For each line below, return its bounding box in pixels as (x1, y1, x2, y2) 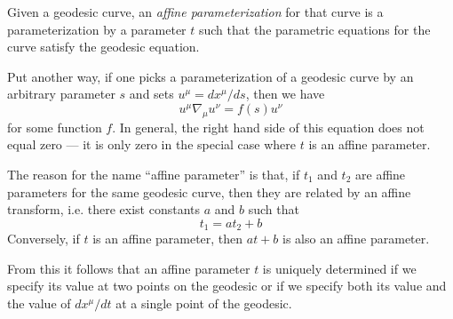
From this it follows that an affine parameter (7, 259, 250, 277)
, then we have (245, 84, 325, 103)
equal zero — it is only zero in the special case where (7, 135, 297, 154)
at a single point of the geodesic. (115, 293, 292, 312)
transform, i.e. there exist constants (7, 200, 201, 219)
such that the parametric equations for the (198, 20, 431, 38)
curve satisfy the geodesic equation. (7, 37, 200, 56)
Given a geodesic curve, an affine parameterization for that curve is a (7, 3, 384, 20)
